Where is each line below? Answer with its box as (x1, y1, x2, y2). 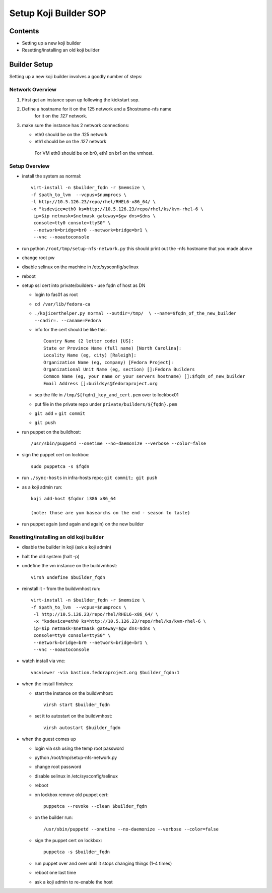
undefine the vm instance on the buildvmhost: (22, 563, 117, 569)
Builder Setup (9, 61, 53, 69)
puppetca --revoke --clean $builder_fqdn (43, 803, 147, 809)
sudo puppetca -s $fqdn (31, 463, 90, 469)
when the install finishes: (22, 681, 74, 687)
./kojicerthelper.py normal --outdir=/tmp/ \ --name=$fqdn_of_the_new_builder (34, 311, 237, 316)
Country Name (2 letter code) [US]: (43, 338, 134, 344)
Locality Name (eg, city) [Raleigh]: (43, 352, 137, 358)
